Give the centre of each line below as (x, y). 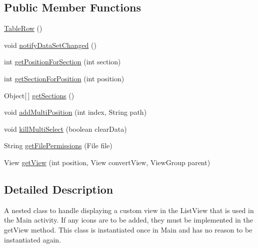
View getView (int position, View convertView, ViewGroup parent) (107, 162)
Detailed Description (59, 189)
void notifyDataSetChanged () (50, 45)
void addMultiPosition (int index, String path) (75, 112)
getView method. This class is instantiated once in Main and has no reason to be (128, 229)
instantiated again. (33, 239)
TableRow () (23, 28)
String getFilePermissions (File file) (58, 145)
